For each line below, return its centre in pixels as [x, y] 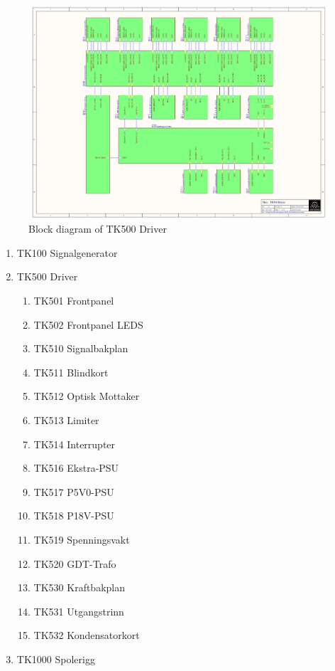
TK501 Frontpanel [74, 301]
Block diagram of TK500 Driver [98, 229]
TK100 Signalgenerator [67, 252]
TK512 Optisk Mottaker [87, 396]
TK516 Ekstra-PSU [76, 468]
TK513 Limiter [66, 420]
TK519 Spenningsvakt [82, 539]
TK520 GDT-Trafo [75, 563]
